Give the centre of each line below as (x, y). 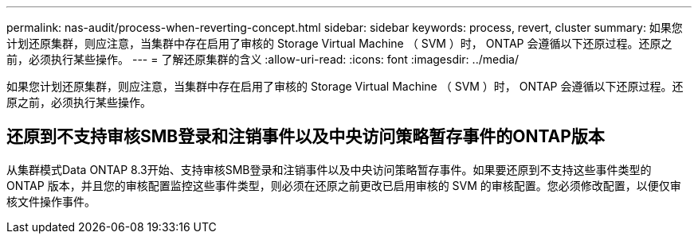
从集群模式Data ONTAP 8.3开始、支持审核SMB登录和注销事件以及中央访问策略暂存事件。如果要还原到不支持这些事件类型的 (329, 169)
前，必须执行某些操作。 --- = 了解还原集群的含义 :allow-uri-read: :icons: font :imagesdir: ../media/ (263, 59)
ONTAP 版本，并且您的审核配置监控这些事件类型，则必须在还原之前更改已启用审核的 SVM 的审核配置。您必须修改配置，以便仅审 (344, 185)
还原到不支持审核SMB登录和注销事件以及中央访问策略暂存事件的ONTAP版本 (306, 137)
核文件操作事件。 (51, 201)
